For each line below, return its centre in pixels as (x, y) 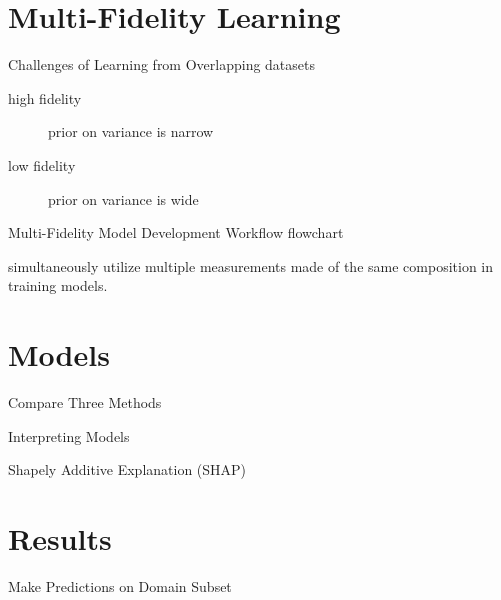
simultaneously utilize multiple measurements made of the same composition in (251, 265)
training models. (58, 285)
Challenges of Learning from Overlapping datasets (162, 64)
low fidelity (42, 164)
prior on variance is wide (123, 198)
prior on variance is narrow (131, 131)
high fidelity (45, 97)
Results (60, 537)
